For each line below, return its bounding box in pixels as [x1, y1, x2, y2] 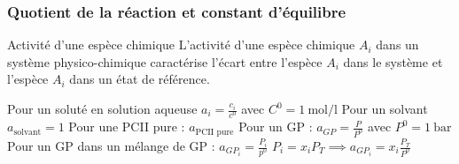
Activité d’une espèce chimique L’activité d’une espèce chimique [7, 35, 355, 54]
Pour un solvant [341, 100, 428, 117]
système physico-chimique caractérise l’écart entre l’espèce [7, 52, 323, 71]
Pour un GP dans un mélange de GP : [7, 137, 215, 155]
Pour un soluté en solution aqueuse [7, 100, 198, 117]
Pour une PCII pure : [68, 117, 185, 136]
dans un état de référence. [69, 70, 210, 88]
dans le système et [343, 52, 443, 71]
